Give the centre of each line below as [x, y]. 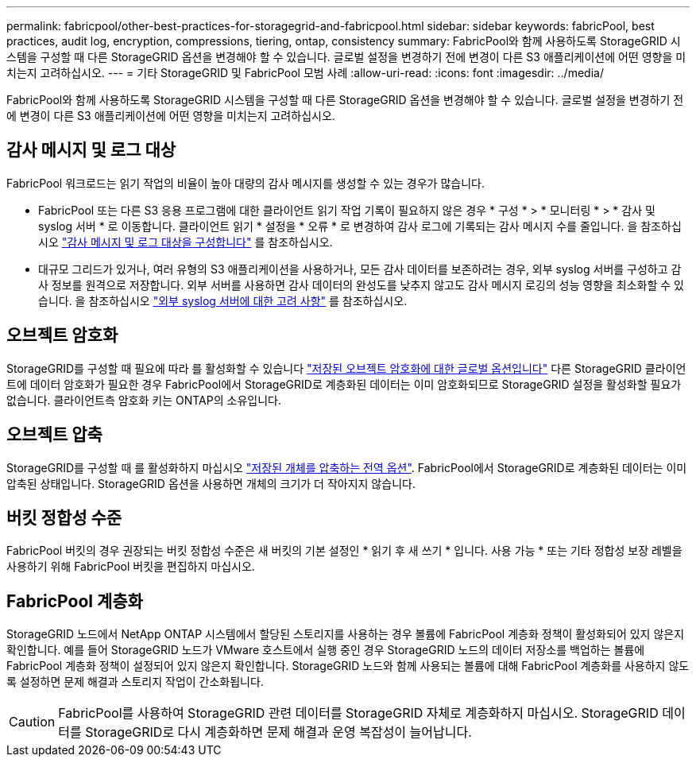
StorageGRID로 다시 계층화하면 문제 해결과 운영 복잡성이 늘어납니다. [278, 732]
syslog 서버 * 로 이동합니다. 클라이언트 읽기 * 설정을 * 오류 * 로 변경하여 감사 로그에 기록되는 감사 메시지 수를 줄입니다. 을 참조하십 [360, 226]
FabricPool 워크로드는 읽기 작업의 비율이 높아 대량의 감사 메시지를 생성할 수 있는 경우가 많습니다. [246, 183]
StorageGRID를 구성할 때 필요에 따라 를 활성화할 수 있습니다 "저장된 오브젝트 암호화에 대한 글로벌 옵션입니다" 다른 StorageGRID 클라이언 [346, 368]
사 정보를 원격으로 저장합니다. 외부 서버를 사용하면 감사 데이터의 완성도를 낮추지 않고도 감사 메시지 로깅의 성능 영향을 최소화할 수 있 [362, 285]
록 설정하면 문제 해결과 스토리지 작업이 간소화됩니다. [135, 682]
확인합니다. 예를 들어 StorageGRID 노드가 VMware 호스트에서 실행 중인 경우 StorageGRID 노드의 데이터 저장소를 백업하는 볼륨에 [326, 650]
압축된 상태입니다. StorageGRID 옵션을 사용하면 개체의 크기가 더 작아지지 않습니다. [211, 483]
